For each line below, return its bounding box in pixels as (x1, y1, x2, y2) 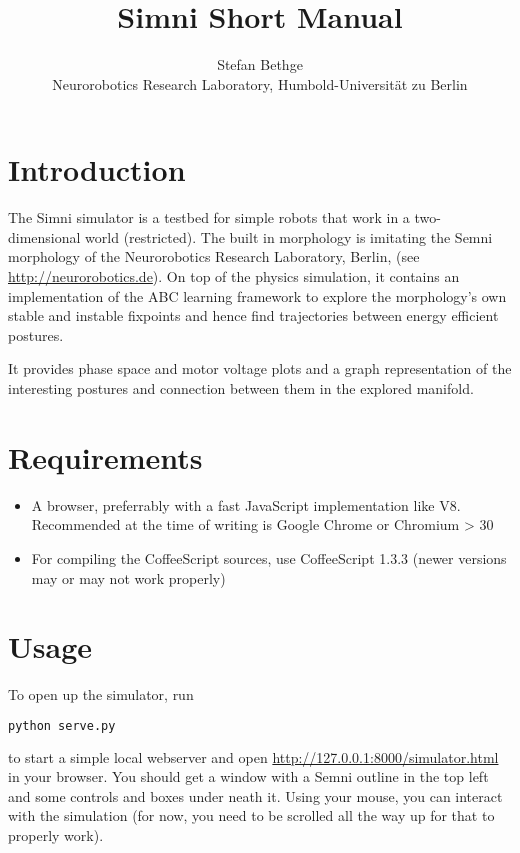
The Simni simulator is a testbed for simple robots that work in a (8, 207, 410, 228)
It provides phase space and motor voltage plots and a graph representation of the (8, 358, 512, 379)
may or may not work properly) (31, 567, 226, 588)
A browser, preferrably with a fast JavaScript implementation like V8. (31, 494, 461, 515)
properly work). (8, 825, 104, 846)
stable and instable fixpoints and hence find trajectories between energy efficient (8, 305, 499, 326)
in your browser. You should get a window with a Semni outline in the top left (8, 766, 489, 787)
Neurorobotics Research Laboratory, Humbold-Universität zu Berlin (52, 73, 468, 94)
